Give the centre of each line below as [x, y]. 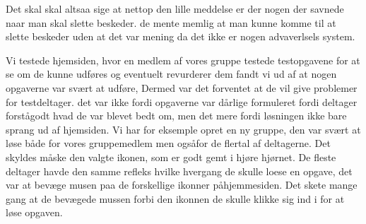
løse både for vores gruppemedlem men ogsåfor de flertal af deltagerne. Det [168, 143]
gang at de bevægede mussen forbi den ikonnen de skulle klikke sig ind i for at [175, 198]
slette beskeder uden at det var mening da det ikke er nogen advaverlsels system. [181, 36]
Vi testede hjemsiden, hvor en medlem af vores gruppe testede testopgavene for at [183, 60]
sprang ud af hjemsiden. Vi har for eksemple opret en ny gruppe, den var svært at [183, 129]
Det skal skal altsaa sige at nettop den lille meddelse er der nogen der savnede [175, 8]
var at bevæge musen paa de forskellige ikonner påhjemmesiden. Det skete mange [182, 185]
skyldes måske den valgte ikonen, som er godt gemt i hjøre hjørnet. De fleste [171, 157]
